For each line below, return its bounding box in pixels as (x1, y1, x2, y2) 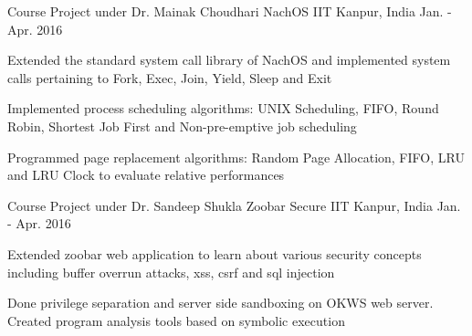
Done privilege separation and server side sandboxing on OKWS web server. (7, 293, 434, 312)
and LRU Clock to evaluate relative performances (7, 165, 285, 184)
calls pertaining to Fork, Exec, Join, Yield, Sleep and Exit (7, 68, 332, 87)
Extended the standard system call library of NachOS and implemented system (7, 50, 451, 69)
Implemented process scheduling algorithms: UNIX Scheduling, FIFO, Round (7, 99, 439, 118)
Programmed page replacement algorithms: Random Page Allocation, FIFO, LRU (7, 147, 465, 166)
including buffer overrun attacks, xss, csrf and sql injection (7, 262, 335, 281)
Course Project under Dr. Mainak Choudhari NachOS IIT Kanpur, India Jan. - (7, 2, 452, 20)
